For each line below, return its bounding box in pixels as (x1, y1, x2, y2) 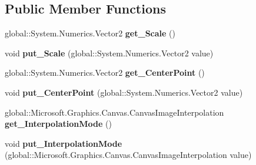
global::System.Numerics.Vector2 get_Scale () (5, 27, 175, 39)
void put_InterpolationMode (5, 137, 122, 149)
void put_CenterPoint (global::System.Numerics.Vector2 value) (5, 86, 243, 98)
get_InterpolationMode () (5, 117, 112, 130)
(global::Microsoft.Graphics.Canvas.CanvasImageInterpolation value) (5, 149, 252, 161)
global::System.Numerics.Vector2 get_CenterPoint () (5, 66, 205, 79)
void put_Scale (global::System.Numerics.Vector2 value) (5, 46, 214, 59)
